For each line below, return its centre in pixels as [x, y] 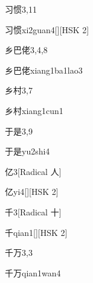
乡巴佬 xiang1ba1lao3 [44, 70]
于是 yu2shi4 [27, 151]
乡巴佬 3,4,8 [26, 50]
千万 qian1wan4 [33, 272]
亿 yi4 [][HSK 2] [32, 192]
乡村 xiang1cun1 [34, 110]
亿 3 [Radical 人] [33, 171]
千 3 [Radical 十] [33, 211]
